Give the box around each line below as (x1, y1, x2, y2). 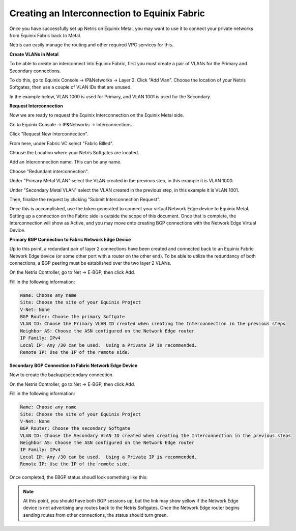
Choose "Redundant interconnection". (9, 168, 89, 174)
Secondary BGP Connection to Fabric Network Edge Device (9, 362, 138, 369)
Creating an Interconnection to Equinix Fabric (9, 8, 205, 19)
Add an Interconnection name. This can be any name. (9, 159, 122, 165)
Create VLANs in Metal (9, 51, 58, 57)
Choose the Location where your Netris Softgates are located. (9, 150, 139, 156)
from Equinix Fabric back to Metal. (9, 32, 81, 38)
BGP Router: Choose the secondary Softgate (20, 426, 131, 431)
